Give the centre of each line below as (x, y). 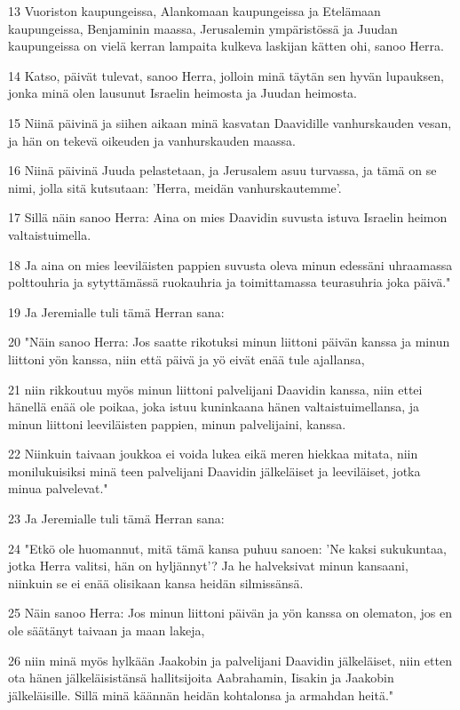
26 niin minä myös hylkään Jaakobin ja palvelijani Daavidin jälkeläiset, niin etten (230, 660)
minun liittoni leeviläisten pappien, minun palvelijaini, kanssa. (177, 423)
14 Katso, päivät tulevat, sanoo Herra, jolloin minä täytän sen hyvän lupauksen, (226, 75)
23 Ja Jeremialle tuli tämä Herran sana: (116, 519)
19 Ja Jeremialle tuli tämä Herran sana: (116, 311)
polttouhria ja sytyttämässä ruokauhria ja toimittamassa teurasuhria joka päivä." (230, 282)
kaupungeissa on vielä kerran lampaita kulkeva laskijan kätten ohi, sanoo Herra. (226, 46)
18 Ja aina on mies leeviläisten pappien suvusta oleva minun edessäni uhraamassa (230, 264)
